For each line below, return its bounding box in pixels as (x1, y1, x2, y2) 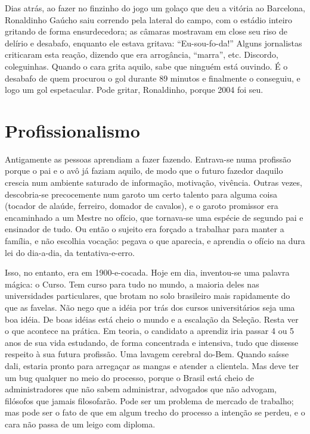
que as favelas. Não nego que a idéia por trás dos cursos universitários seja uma (5, 301, 295, 313)
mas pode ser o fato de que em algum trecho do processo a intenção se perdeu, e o (5, 406, 305, 419)
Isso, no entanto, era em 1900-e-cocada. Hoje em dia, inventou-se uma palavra (5, 266, 290, 279)
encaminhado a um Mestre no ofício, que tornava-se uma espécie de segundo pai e (5, 211, 303, 223)
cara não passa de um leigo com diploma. (5, 417, 156, 430)
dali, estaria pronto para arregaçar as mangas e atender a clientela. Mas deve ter (5, 359, 299, 371)
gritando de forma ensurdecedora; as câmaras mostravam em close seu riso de (5, 25, 288, 38)
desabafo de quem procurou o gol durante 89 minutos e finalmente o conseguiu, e (5, 71, 300, 84)
